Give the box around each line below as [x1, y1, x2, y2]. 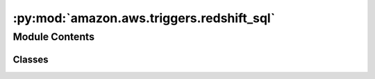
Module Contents [12, 30, 95, 43]
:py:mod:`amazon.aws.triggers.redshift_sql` [12, 10, 276, 26]
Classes [12, 53, 49, 65]
